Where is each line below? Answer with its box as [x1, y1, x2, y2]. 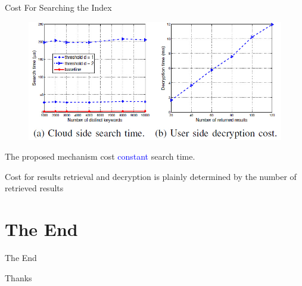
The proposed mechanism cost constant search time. [5, 150, 195, 163]
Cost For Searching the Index [5, 1, 112, 13]
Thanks [5, 271, 32, 284]
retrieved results [5, 182, 64, 194]
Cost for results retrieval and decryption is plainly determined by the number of [5, 170, 297, 182]
